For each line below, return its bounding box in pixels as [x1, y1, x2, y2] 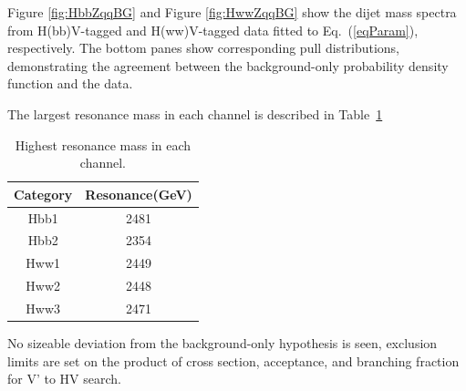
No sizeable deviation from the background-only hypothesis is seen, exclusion [7, 334, 438, 353]
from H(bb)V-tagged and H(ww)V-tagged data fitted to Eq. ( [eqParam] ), [7, 20, 419, 39]
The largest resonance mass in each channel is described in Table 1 [7, 104, 383, 123]
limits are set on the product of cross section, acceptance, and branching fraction [7, 351, 460, 370]
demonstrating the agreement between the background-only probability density [7, 56, 449, 75]
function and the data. [7, 74, 133, 93]
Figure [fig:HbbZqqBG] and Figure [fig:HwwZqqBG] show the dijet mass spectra [7, 3, 457, 21]
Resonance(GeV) [85, 184, 192, 203]
